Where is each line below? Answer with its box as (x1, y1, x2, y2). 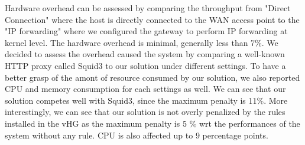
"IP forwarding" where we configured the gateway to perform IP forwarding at (5, 25, 288, 37)
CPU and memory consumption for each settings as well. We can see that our (5, 83, 286, 95)
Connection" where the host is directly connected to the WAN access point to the (5, 13, 300, 25)
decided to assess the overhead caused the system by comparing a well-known (5, 48, 285, 60)
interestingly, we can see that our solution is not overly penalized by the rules (5, 106, 285, 118)
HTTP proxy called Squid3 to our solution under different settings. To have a (5, 59, 286, 71)
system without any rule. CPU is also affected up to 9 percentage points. (5, 128, 268, 141)
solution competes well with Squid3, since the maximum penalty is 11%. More (5, 94, 288, 106)
